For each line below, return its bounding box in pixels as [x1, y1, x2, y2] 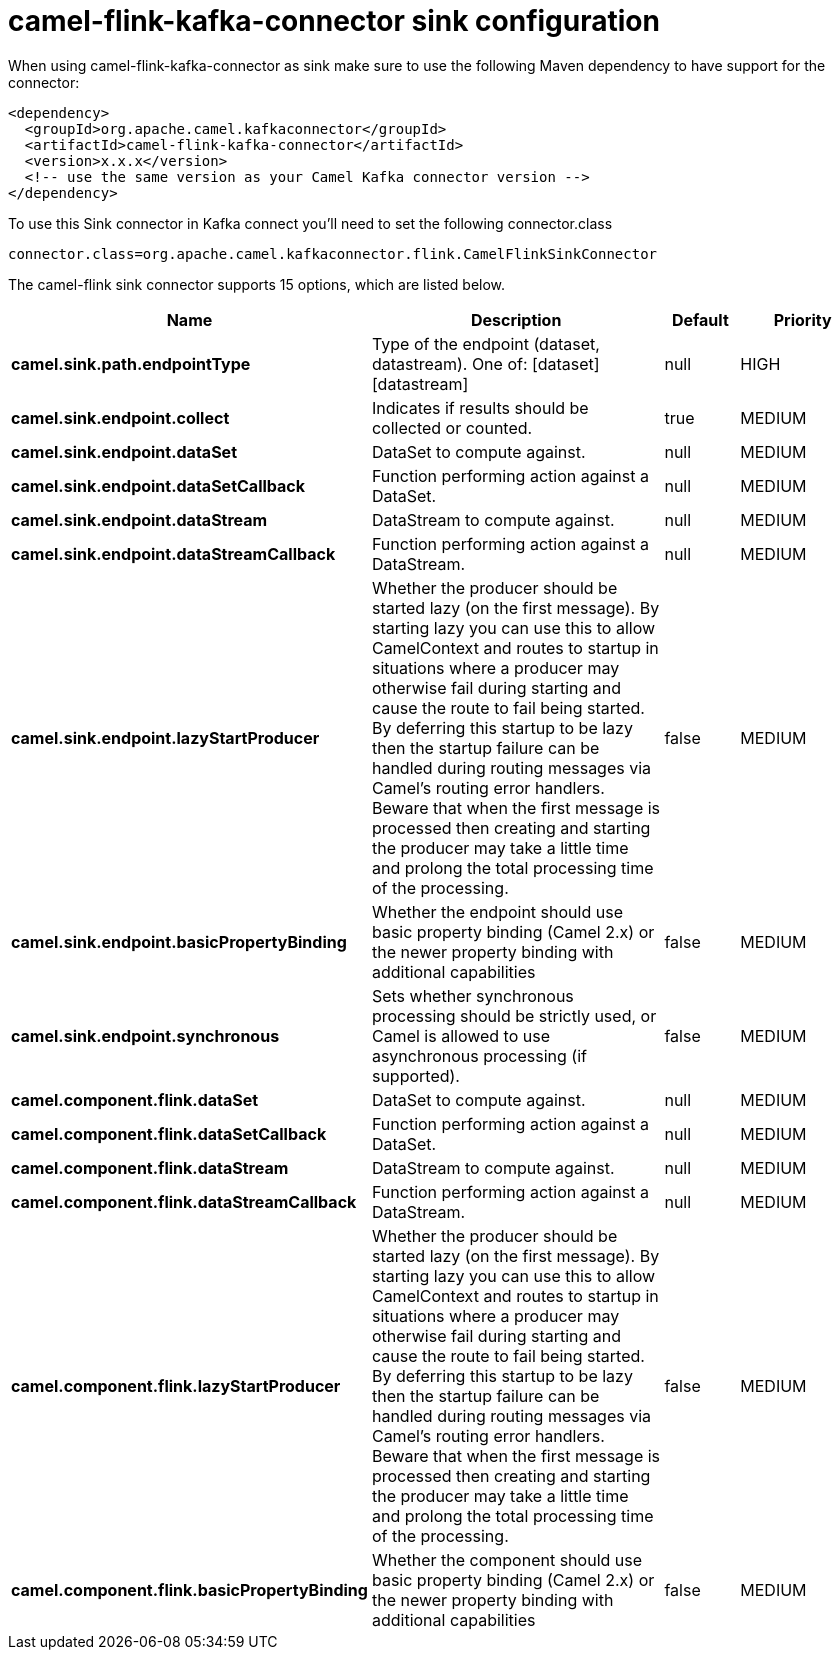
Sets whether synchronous [371, 985, 574, 1006]
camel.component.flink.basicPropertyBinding [11, 1579, 368, 1600]
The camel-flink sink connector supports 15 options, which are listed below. [8, 275, 506, 293]
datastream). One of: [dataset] [371, 353, 600, 374]
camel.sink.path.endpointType [11, 353, 251, 374]
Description [470, 309, 562, 330]
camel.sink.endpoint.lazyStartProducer [11, 727, 320, 748]
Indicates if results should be [371, 397, 589, 418]
